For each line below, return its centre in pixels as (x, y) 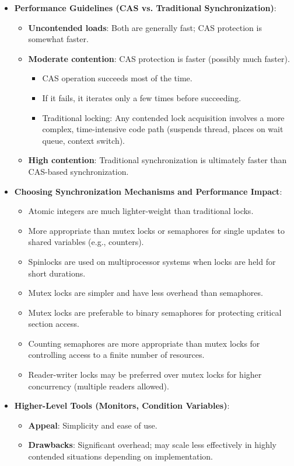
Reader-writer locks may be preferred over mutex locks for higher (145, 374)
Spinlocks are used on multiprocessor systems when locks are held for (152, 261)
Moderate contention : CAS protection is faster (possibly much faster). (159, 58)
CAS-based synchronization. (78, 171)
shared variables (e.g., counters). (86, 242)
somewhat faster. (58, 39)
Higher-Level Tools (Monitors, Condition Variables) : (122, 405)
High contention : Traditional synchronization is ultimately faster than (157, 160)
